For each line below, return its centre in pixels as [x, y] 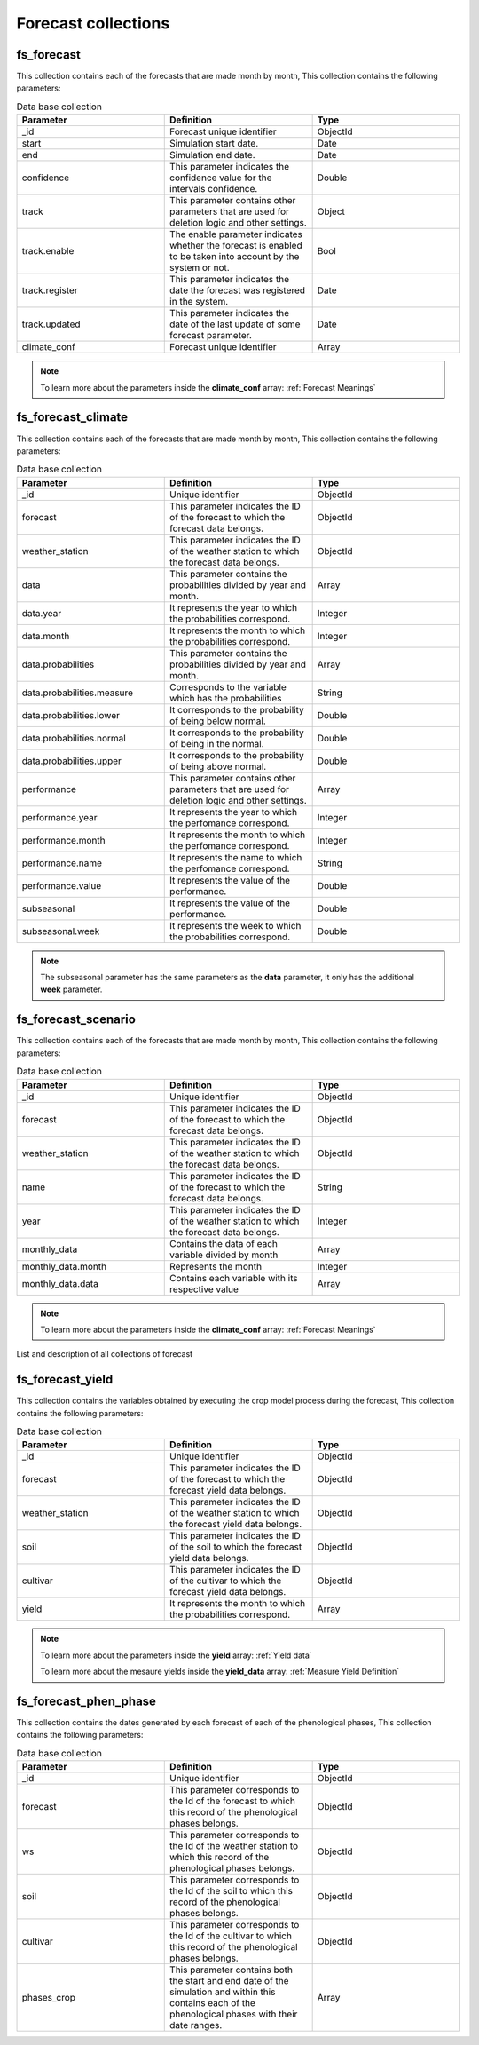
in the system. [199, 302]
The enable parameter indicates [236, 234]
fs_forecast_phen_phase [86, 1701]
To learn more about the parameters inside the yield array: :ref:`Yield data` [176, 1655]
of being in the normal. [217, 743]
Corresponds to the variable [228, 686]
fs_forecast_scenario [76, 1020]
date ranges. [196, 2025]
